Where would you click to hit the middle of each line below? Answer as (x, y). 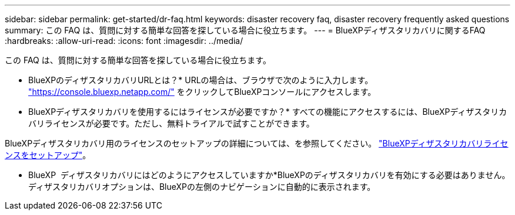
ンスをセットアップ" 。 (48, 155)
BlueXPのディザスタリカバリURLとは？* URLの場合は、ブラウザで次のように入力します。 (201, 80)
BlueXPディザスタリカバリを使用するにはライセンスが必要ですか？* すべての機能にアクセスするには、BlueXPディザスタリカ (268, 112)
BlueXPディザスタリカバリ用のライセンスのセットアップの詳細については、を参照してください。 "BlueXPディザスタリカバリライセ (257, 143)
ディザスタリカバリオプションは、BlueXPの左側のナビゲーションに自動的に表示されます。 (202, 187)
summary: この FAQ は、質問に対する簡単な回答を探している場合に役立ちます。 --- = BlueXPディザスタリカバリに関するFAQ (245, 30)
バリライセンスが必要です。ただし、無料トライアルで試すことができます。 (171, 123)
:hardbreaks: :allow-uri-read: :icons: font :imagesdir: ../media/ (124, 41)
